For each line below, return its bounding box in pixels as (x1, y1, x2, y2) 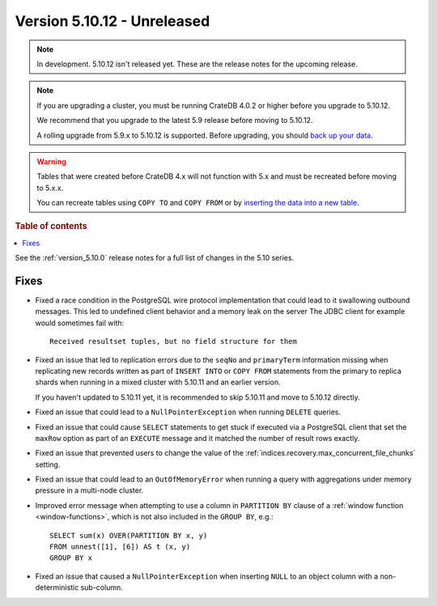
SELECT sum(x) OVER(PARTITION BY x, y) (49, 531, 208, 540)
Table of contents (15, 221, 88, 232)
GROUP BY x (49, 553, 93, 562)
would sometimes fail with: (35, 318, 125, 328)
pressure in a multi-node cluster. (35, 485, 144, 495)
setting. (35, 460, 61, 469)
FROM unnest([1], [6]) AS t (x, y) (49, 542, 191, 552)
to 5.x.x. (36, 183, 64, 193)
